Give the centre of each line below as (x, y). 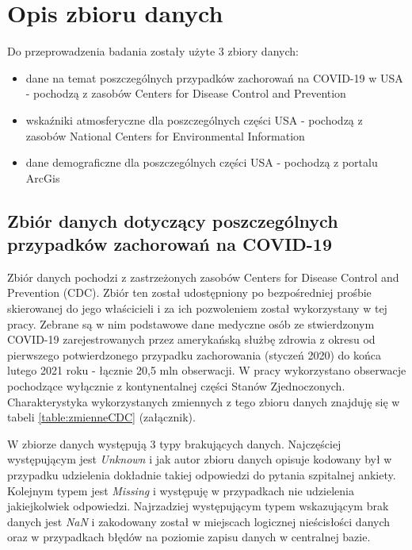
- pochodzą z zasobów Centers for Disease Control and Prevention (186, 93)
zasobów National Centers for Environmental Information (165, 135)
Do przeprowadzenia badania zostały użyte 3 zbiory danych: (153, 51)
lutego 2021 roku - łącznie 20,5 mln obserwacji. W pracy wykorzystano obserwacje (207, 370)
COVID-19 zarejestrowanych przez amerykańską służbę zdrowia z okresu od (191, 339)
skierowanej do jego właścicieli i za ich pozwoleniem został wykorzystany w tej (197, 308)
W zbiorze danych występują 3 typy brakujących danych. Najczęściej (174, 443)
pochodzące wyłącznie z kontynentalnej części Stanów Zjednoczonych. (176, 386)
